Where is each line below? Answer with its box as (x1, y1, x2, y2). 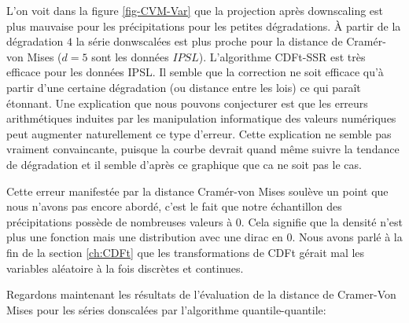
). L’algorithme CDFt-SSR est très (198, 48, 366, 64)
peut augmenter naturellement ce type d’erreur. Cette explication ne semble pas (6, 125, 392, 141)
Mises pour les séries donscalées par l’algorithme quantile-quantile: (6, 301, 326, 317)
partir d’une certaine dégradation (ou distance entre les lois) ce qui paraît (6, 79, 361, 95)
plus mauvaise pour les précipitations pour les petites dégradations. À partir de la (6, 17, 401, 34)
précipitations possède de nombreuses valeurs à (6, 213, 233, 229)
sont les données (91, 48, 169, 64)
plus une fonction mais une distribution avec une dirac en (6, 229, 283, 245)
